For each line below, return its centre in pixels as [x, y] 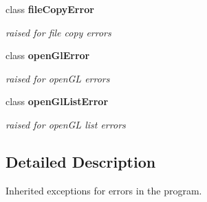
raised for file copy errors [58, 32]
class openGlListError [57, 101]
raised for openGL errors [58, 78]
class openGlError [48, 55]
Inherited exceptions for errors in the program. [104, 190]
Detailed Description [81, 161]
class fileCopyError [50, 9]
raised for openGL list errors [66, 124]
